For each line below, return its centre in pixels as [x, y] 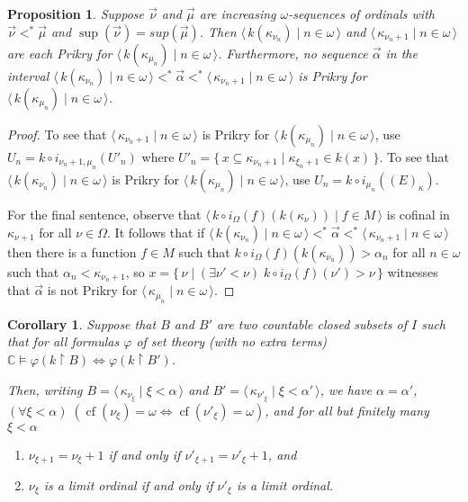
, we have [346, 389]
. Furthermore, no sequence [293, 53]
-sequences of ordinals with [361, 13]
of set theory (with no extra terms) [232, 341]
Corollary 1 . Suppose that [82, 323]
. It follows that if [156, 232]
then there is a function [72, 251]
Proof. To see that [57, 134]
